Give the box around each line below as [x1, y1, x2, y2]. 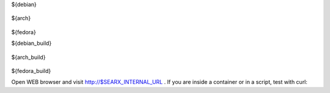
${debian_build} [11, 40, 52, 47]
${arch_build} [11, 53, 46, 61]
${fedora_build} [11, 67, 51, 74]
